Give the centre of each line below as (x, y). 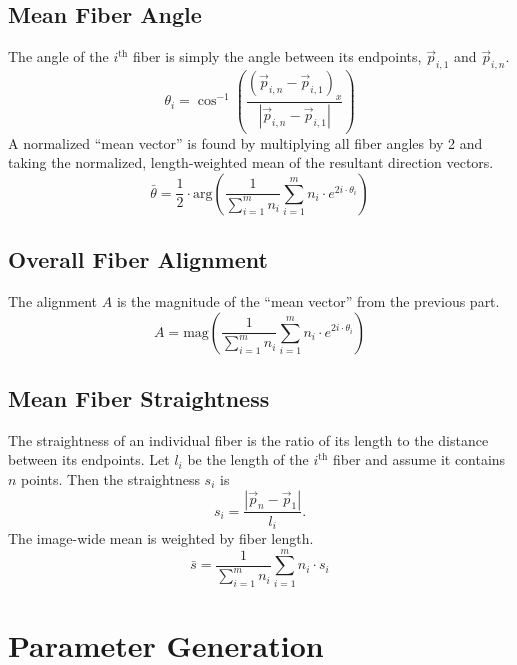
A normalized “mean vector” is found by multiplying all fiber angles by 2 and (245, 142)
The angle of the (58, 56)
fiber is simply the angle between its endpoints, (277, 56)
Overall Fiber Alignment (138, 259)
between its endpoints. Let (89, 459)
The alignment (53, 300)
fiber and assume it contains (419, 459)
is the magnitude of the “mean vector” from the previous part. (308, 300)
